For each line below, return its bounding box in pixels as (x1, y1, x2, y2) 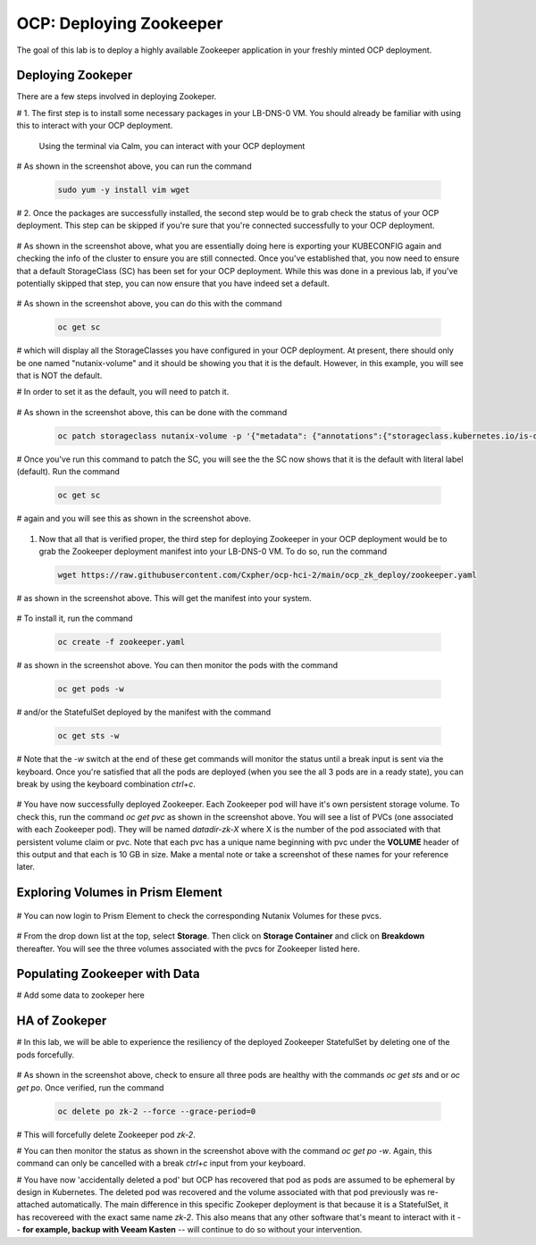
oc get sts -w (57, 731, 120, 741)
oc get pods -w (57, 684, 124, 694)
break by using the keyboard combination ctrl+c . (16, 779, 197, 790)
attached (16, 1199, 49, 1210)
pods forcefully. (16, 1049, 75, 1060)
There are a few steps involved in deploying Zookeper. (16, 91, 217, 102)
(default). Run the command (16, 466, 121, 477)
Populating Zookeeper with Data (16, 966, 200, 982)
